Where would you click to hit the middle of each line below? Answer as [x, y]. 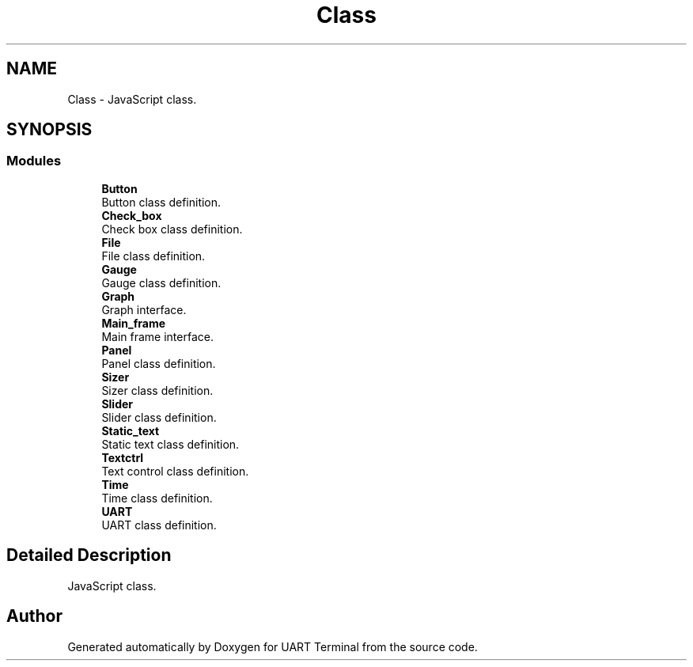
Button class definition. [161, 202]
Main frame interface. [157, 336]
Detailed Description [89, 555]
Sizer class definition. [157, 390]
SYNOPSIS [49, 130]
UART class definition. [159, 525]
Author [34, 616]
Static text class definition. [170, 444]
